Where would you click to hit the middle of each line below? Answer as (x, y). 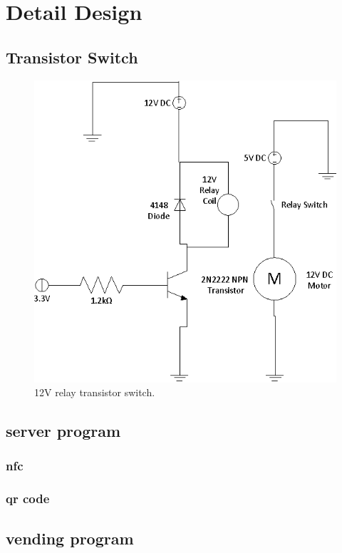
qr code (28, 498)
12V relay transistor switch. (95, 392)
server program (63, 431)
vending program (70, 538)
